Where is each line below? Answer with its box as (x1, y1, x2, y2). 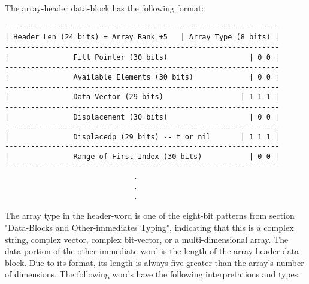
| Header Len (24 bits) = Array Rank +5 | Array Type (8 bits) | (5, 33, 280, 42)
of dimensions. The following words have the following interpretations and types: (5, 268, 301, 280)
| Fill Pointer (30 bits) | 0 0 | (5, 53, 280, 62)
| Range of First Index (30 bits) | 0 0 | (5, 152, 280, 161)
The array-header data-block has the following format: (5, 2, 204, 14)
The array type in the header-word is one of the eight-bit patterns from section (5, 209, 295, 222)
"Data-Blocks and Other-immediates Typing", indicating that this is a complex (5, 221, 294, 233)
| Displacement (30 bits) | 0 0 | (5, 112, 280, 121)
